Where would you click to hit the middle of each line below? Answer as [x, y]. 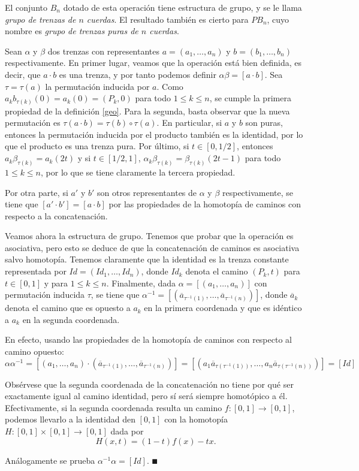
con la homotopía [196, 419]
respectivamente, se [258, 192]
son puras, [264, 123]
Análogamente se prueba [50, 460]
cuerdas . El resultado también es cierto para [168, 19]
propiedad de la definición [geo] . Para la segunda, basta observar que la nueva [147, 111]
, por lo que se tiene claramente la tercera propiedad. [138, 172]
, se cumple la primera [250, 98]
